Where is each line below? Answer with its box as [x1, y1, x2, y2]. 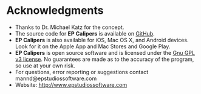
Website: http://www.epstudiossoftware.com [15, 81, 128, 88]
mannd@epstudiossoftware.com [15, 75, 97, 82]
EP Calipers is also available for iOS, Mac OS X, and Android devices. [15, 36, 189, 43]
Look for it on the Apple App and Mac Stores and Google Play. [15, 43, 171, 50]
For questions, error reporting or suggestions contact [15, 68, 149, 75]
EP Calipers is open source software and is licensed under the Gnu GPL [15, 49, 196, 56]
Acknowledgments [6, 4, 104, 17]
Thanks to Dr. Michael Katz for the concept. [15, 23, 124, 31]
